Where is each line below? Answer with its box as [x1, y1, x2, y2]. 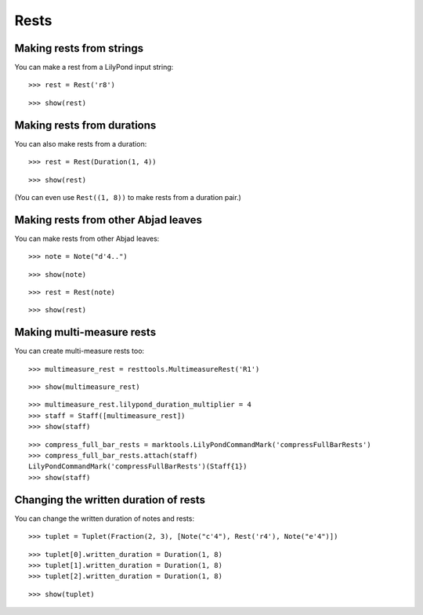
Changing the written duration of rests [14, 493, 206, 506]
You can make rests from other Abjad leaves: [14, 234, 160, 243]
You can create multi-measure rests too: [14, 346, 145, 356]
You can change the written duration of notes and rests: [14, 514, 195, 523]
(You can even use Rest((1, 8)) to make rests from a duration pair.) [14, 192, 242, 202]
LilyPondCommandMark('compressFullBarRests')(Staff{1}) [28, 462, 248, 471]
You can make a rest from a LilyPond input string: [14, 63, 174, 72]
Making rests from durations [14, 118, 157, 132]
